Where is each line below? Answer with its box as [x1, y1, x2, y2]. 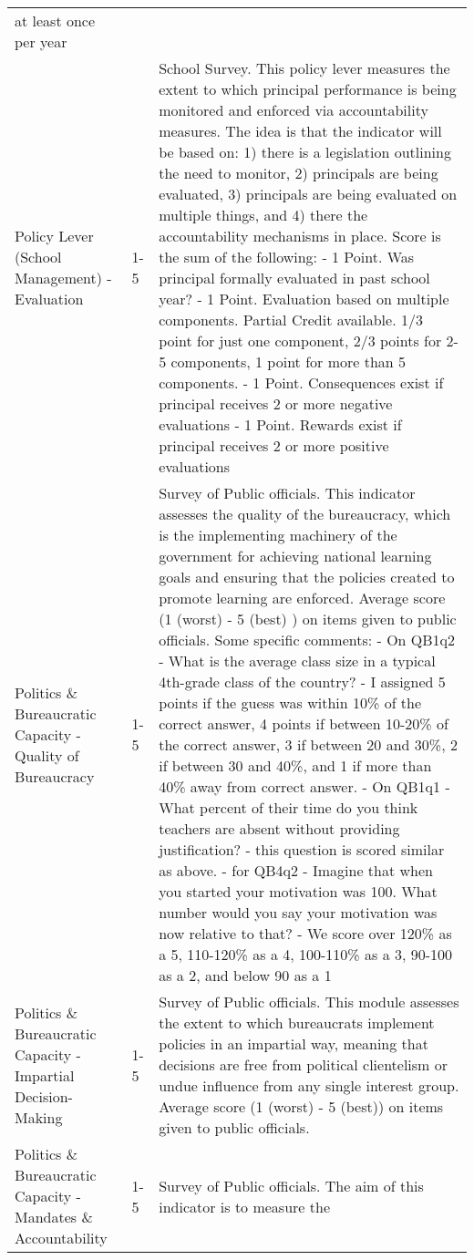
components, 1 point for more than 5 [170, 351, 407, 372]
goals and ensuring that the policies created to [159, 566, 455, 587]
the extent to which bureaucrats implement [159, 1012, 435, 1033]
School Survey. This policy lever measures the [159, 57, 450, 78]
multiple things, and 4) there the [159, 204, 368, 225]
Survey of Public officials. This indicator [159, 482, 416, 503]
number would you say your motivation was [159, 902, 438, 923]
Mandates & [15, 1206, 93, 1227]
